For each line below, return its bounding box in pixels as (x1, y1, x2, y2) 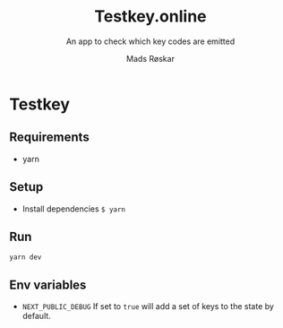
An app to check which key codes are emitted (65, 36, 236, 47)
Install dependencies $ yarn (21, 203, 126, 214)
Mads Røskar (126, 53, 175, 64)
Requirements (9, 130, 90, 145)
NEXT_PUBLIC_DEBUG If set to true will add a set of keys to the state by (21, 301, 275, 312)
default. (21, 311, 51, 322)
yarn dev (9, 253, 42, 262)
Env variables (9, 277, 87, 292)
